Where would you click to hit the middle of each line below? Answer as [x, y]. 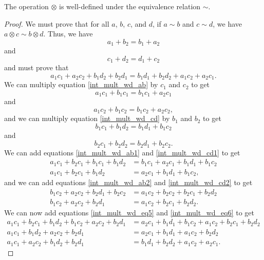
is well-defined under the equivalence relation [130, 6]
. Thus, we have [68, 34]
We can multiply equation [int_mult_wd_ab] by [81, 84]
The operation [26, 6]
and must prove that [36, 67]
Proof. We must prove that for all [57, 23]
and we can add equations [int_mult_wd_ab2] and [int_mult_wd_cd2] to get [128, 182]
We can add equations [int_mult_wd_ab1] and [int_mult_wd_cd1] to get [122, 152]
